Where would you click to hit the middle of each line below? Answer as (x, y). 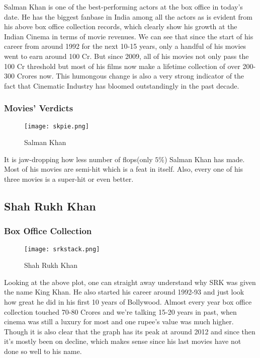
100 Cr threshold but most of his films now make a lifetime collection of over (122, 66)
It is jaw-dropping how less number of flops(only (78, 159)
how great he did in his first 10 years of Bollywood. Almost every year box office (128, 302)
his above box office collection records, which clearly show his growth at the (121, 26)
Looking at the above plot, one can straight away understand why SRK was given (130, 282)
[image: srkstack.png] (62, 249)
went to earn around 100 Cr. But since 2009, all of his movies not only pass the (126, 56)
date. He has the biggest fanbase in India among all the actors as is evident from (128, 16)
